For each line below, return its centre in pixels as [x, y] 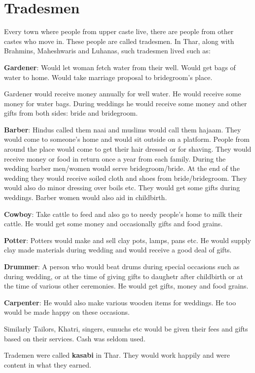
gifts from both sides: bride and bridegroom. [71, 113]
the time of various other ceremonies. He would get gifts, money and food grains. [126, 286]
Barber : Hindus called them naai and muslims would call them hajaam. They [123, 129]
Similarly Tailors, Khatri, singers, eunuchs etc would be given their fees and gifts [126, 328]
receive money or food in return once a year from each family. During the [115, 158]
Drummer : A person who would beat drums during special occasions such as [122, 266]
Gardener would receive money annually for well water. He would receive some [123, 94]
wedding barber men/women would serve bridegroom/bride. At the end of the [122, 168]
